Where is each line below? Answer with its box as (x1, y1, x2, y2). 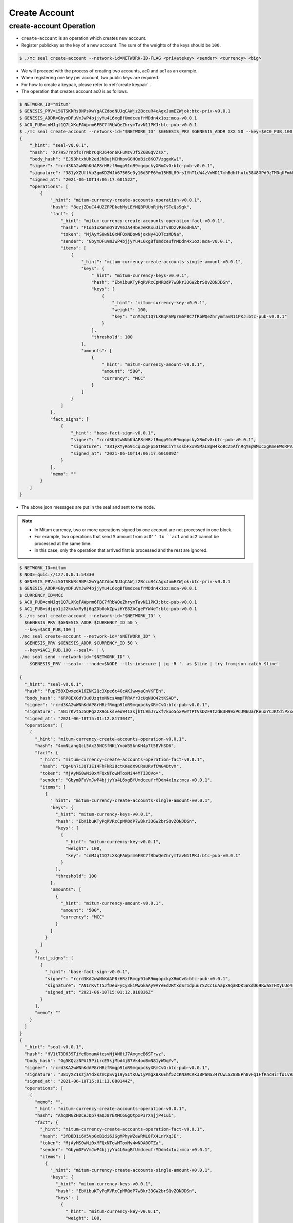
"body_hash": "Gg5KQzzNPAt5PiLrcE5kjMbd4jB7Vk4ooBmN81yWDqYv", (24, 1058, 179, 1064)
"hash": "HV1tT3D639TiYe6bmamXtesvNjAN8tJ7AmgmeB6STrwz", (24, 1051, 167, 1057)
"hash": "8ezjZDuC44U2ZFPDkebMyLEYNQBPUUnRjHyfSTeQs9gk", (50, 204, 192, 210)
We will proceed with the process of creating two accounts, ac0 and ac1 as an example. (21, 68, 198, 73)
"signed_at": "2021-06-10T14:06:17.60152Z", (29, 177, 138, 182)
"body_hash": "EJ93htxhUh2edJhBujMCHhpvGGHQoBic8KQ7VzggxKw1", (29, 157, 185, 162)
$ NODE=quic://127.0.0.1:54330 (19, 572, 95, 577)
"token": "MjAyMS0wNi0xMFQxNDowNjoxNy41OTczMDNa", (60, 231, 185, 237)
